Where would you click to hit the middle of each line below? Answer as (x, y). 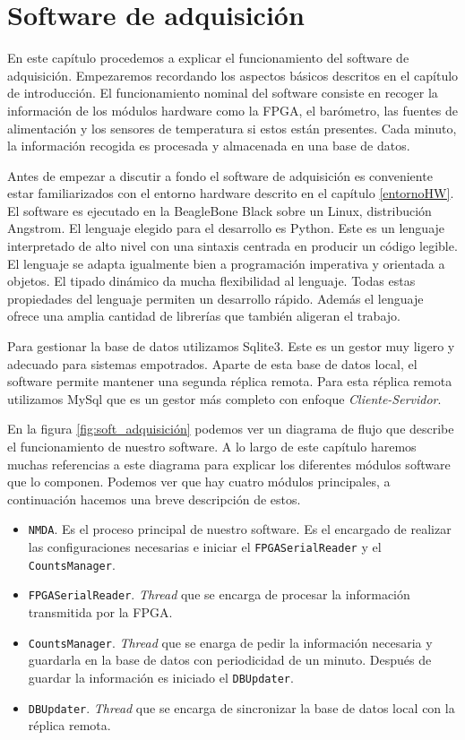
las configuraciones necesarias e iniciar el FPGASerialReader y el (205, 547)
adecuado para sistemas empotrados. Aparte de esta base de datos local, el (212, 363)
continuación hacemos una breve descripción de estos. (154, 499)
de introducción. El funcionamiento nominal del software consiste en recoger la (223, 93)
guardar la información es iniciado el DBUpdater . (161, 677)
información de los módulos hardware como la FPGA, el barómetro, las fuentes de (233, 110)
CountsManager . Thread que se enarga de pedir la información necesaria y (230, 642)
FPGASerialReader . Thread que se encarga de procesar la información (219, 594)
